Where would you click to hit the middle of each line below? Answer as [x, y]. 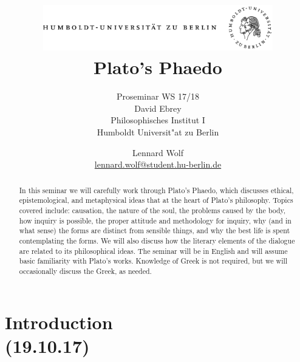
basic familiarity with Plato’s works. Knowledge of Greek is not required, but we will [153, 261]
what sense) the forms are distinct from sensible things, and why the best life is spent [155, 231]
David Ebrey [158, 108]
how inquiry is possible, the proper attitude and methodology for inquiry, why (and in [155, 220]
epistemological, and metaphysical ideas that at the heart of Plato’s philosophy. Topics [156, 200]
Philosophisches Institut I [158, 120]
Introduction [59, 322]
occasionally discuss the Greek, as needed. [85, 271]
